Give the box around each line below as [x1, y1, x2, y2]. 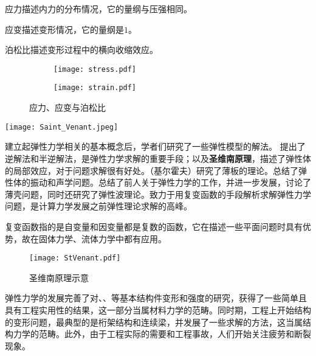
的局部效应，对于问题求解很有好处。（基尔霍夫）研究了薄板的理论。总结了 [5, 164, 298, 176]
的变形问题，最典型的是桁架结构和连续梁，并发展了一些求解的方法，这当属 [5, 315, 303, 328]
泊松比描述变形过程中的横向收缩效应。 [5, 43, 158, 56]
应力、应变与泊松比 [29, 101, 106, 114]
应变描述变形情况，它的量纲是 [5, 23, 124, 35]
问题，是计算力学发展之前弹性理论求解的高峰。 [5, 200, 192, 212]
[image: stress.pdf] [53, 65, 137, 74]
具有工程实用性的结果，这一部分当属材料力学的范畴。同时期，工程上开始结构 [5, 303, 311, 316]
